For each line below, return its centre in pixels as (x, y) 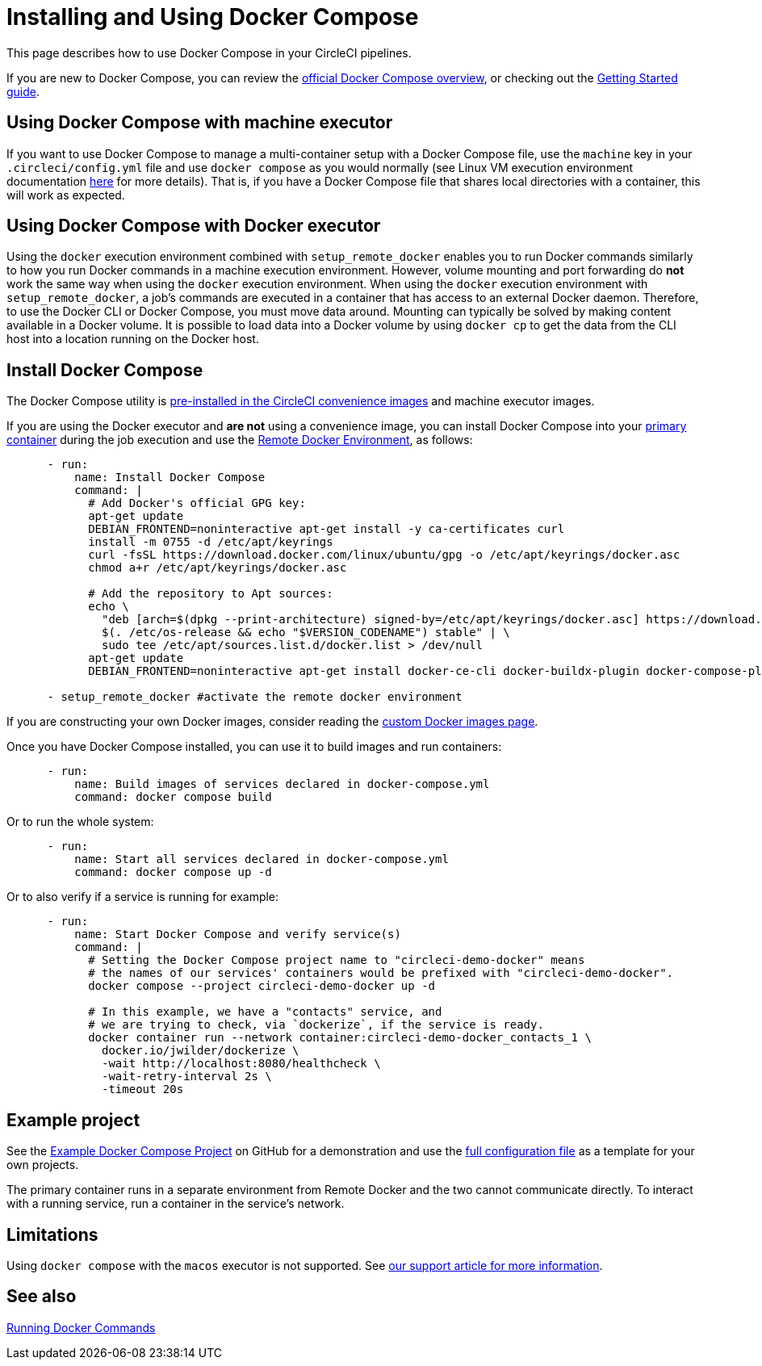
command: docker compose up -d (173, 872)
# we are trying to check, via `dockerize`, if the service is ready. (316, 1025)
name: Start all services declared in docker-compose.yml (262, 859)
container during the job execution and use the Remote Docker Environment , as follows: (240, 440)
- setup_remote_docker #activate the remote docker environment (255, 697)
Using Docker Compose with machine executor (200, 123)
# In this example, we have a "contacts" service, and (265, 1012)
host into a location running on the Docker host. (133, 339)
